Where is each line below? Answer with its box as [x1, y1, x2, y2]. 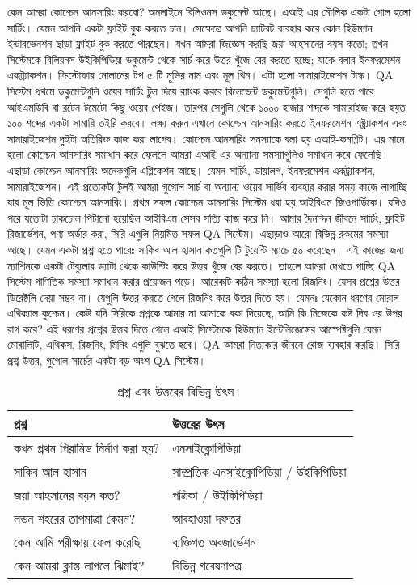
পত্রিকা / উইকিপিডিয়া [172, 485, 263, 504]
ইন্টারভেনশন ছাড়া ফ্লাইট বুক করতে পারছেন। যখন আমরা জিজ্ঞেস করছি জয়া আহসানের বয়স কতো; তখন [7, 35, 388, 52]
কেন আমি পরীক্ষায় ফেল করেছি [14, 532, 141, 551]
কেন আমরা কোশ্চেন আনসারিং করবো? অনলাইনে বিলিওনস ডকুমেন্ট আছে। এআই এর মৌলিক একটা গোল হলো [7, 3, 411, 19]
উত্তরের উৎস [172, 413, 225, 433]
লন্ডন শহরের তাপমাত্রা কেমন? [14, 508, 136, 528]
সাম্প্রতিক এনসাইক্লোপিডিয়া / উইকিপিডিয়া [172, 461, 347, 481]
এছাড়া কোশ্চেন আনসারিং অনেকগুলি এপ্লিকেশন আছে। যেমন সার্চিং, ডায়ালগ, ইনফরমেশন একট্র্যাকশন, [7, 161, 376, 178]
